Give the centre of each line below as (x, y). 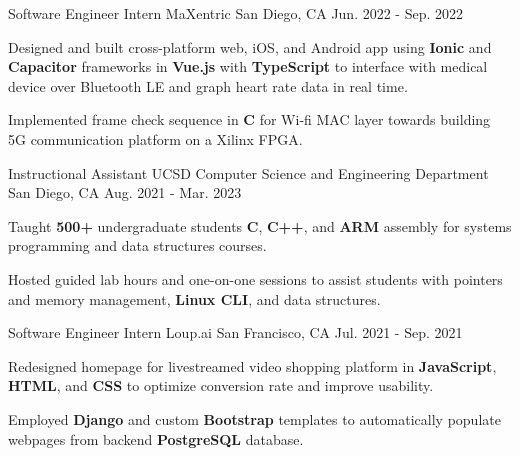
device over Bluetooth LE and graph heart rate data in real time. (208, 85)
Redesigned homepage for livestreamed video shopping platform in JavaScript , (252, 365)
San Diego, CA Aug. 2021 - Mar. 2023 (125, 192)
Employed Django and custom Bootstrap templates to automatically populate (254, 418)
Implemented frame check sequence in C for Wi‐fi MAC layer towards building (249, 119)
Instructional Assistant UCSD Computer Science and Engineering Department (248, 172)
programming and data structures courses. (137, 245)
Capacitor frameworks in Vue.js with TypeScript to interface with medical (248, 66)
